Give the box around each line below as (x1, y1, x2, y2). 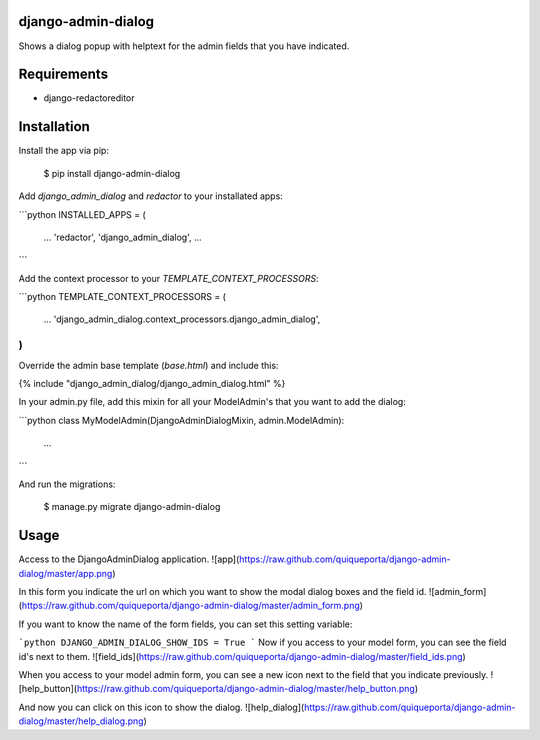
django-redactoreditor (43, 92, 135, 104)
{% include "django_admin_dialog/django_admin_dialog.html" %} (18, 377, 286, 389)
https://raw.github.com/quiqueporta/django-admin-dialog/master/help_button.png (76, 683, 415, 695)
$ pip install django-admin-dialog (43, 167, 181, 179)
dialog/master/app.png (18, 567, 113, 579)
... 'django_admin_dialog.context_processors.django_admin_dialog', (43, 313, 321, 325)
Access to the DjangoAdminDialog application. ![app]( (18, 553, 240, 565)
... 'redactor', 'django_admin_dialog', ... (43, 231, 202, 243)
